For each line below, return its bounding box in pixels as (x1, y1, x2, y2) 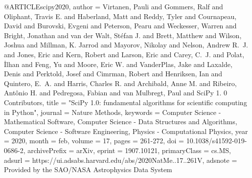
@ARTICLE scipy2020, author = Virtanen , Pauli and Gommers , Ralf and (4, 1, 223, 11)
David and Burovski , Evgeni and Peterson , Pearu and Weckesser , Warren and (4, 21, 237, 31)
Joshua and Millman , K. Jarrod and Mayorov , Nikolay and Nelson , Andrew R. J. (4, 40, 248, 50)
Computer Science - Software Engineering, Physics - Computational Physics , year (4, 126, 248, 136)
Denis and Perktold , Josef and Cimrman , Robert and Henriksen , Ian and (4, 68, 223, 79)
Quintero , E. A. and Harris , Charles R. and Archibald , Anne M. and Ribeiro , (4, 78, 237, 88)
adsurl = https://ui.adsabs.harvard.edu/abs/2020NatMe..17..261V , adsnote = (4, 155, 237, 165)
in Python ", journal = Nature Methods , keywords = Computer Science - (4, 107, 221, 117)
